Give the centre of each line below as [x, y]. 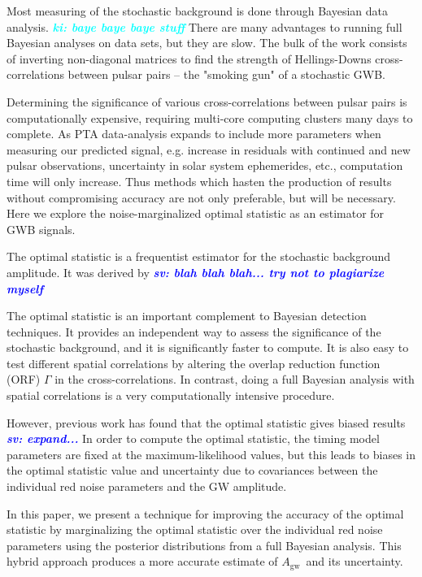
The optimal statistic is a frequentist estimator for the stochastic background [199, 256]
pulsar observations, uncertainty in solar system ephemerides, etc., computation [205, 165]
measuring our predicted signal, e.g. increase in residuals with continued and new [209, 149]
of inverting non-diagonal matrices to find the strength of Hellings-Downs [189, 58]
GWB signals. [41, 229]
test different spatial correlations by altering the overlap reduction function [194, 363]
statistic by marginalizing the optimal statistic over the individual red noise [195, 529]
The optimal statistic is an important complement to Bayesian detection [187, 316]
